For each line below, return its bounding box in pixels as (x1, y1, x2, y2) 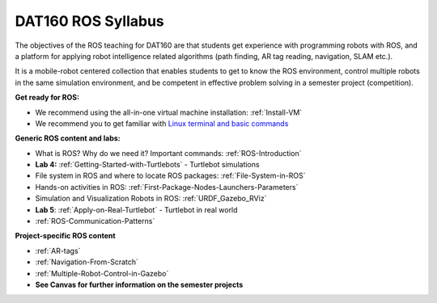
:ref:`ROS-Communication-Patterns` (35, 217, 155, 226)
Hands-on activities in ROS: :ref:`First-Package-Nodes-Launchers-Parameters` (35, 182, 299, 191)
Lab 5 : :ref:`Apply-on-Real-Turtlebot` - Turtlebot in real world (35, 204, 238, 214)
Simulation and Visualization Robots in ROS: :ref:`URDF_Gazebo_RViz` (35, 194, 267, 204)
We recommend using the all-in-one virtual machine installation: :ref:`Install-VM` (35, 107, 303, 117)
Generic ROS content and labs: (15, 133, 121, 143)
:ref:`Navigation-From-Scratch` (35, 257, 139, 267)
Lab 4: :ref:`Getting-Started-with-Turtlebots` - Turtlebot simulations (35, 160, 260, 170)
